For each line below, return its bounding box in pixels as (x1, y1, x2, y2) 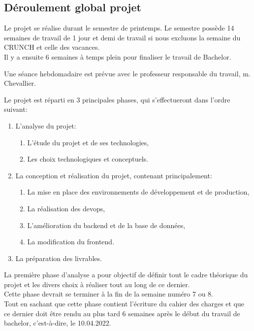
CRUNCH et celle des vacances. (4, 42, 100, 52)
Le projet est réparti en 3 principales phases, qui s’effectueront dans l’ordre (4, 94, 230, 104)
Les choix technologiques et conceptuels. (27, 154, 148, 164)
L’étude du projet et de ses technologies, (27, 137, 149, 147)
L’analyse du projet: (15, 120, 76, 131)
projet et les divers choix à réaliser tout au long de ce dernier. (4, 279, 190, 289)
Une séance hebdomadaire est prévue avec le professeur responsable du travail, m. (4, 68, 251, 78)
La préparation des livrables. (15, 253, 102, 263)
